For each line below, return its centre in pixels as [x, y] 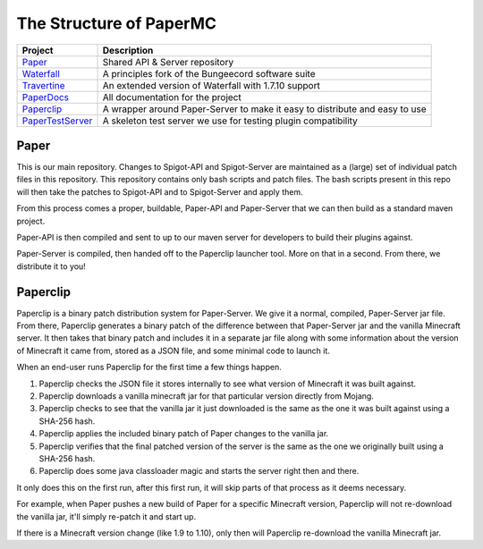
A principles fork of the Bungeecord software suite [209, 73]
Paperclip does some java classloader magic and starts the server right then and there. [199, 471]
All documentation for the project [172, 97]
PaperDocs [46, 97]
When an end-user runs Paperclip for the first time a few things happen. [149, 367]
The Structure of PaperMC [116, 23]
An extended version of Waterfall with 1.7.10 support [212, 85]
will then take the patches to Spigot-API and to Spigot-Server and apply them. [160, 191]
